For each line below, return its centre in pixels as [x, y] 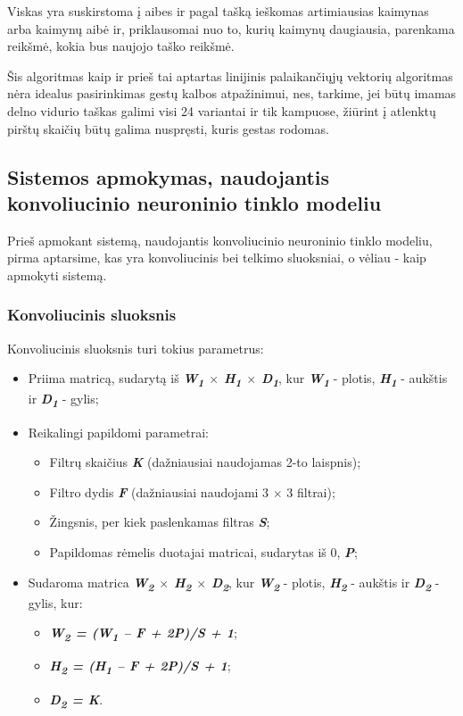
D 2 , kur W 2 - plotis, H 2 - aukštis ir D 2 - [325, 583]
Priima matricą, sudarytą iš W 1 [116, 380]
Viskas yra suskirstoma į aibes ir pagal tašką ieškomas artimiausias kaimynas [218, 11]
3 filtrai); [311, 491]
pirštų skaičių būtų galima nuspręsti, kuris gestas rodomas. [168, 128]
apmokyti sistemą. [57, 275]
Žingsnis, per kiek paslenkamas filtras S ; [160, 522]
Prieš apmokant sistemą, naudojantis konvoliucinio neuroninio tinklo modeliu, [220, 240]
